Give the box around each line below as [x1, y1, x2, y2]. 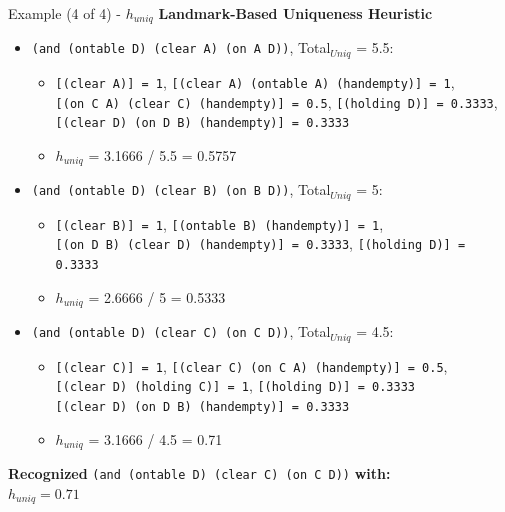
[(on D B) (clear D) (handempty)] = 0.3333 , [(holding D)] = [55, 233, 466, 254]
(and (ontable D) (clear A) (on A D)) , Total [31, 37, 331, 58]
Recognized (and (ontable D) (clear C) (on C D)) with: [8, 463, 391, 484]
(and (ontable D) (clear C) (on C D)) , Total [31, 321, 331, 342]
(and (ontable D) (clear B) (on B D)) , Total [31, 179, 331, 200]
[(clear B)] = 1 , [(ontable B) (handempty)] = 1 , [55, 213, 384, 234]
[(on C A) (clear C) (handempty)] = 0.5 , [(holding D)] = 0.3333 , [55, 91, 498, 112]
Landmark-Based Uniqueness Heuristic [158, 3, 433, 23]
